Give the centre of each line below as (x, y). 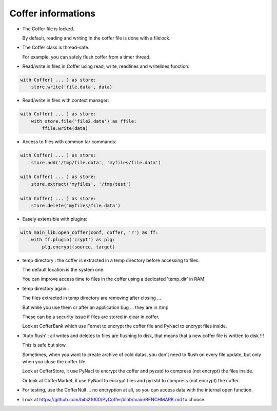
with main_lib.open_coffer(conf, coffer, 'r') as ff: (89, 232)
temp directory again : (46, 288)
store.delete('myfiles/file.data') (76, 205)
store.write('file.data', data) (72, 87)
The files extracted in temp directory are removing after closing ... (92, 298)
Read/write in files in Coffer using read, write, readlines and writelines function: (106, 66)
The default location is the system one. (63, 270)
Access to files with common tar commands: (69, 142)
